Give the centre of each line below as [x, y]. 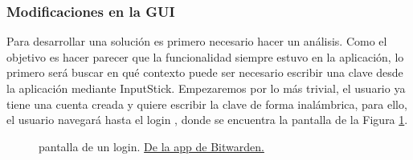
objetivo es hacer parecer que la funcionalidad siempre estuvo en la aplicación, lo [205, 56]
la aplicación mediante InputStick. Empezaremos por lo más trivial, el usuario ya [206, 88]
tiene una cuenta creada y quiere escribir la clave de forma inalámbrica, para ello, [207, 104]
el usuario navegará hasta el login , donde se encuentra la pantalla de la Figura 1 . [207, 120]
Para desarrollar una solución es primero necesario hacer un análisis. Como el [197, 41]
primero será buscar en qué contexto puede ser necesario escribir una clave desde [205, 72]
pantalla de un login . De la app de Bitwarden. [151, 146]
